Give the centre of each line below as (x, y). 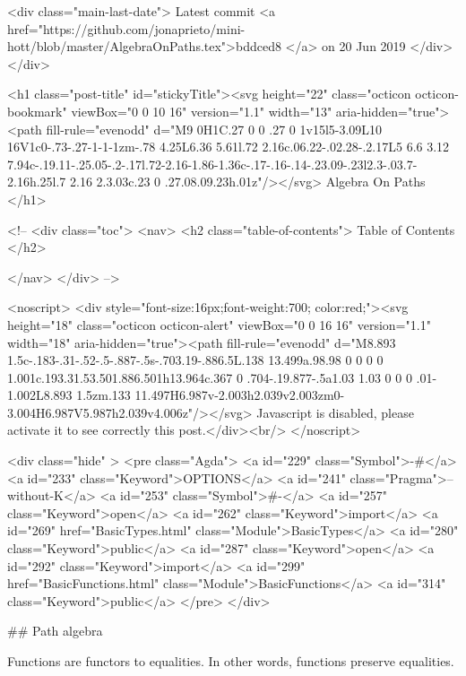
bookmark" (37, 111)
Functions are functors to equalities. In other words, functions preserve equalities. (231, 661)
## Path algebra (55, 631)
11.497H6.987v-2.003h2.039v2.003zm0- (240, 395)
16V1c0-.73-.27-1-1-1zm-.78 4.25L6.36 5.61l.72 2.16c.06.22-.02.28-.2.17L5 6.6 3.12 (229, 147)
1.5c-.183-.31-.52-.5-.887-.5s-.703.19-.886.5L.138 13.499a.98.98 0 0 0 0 (195, 360)
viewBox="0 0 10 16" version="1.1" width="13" (202, 111)
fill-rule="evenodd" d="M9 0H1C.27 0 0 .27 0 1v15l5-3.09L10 (214, 129)
